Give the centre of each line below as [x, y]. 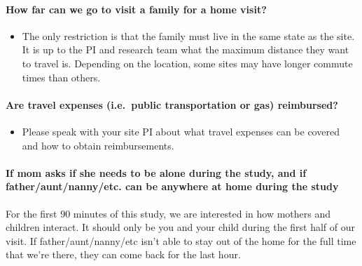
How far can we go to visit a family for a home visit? [136, 9]
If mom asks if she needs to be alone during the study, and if [156, 172]
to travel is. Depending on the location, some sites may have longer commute [187, 63]
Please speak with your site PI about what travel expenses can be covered [181, 131]
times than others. [61, 77]
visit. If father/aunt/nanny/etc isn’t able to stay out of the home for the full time [181, 240]
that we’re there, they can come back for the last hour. [123, 254]
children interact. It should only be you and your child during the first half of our [181, 227]
